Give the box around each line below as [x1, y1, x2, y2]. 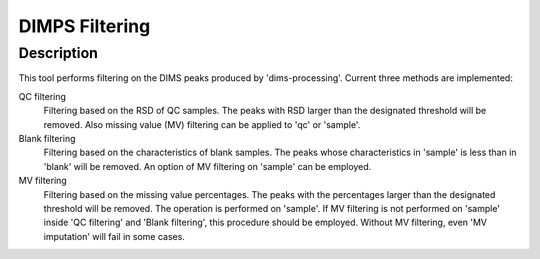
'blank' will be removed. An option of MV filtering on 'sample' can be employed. [43, 160, 372, 172]
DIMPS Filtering [18, 15, 151, 37]
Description [18, 44, 99, 62]
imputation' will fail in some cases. [43, 230, 185, 242]
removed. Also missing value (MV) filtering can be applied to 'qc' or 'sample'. [43, 118, 361, 130]
